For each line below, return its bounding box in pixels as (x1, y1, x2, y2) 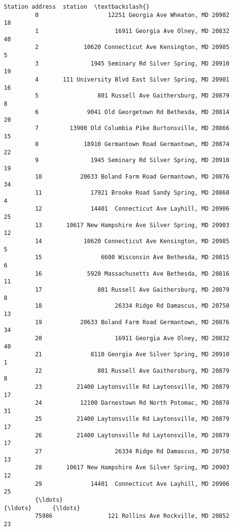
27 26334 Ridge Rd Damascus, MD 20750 (35, 448, 230, 455)
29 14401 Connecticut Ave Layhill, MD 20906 (35, 480, 230, 487)
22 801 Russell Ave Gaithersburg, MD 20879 (35, 367, 230, 374)
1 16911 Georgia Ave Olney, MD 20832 (35, 27, 230, 34)
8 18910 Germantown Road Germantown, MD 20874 (35, 141, 230, 148)
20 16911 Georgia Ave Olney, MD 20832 (35, 334, 230, 342)
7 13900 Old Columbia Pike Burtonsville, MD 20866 (35, 124, 230, 132)
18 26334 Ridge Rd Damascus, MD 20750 (35, 302, 230, 310)
